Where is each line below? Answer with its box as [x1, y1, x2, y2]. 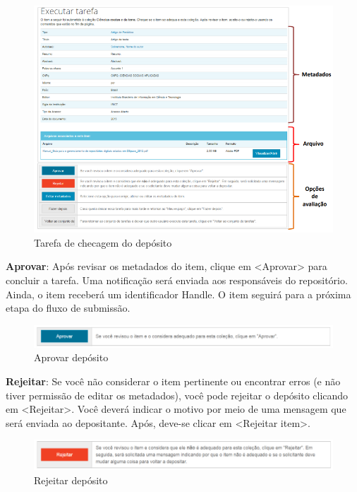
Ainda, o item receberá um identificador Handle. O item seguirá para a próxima [6, 286, 351, 301]
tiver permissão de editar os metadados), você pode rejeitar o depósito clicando [6, 387, 349, 402]
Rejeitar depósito [34, 472, 108, 487]
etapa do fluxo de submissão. [6, 300, 131, 315]
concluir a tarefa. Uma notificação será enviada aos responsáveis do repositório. [6, 273, 348, 288]
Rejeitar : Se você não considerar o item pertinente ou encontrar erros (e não [6, 373, 341, 388]
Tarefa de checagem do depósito [34, 235, 172, 250]
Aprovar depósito [34, 350, 109, 365]
